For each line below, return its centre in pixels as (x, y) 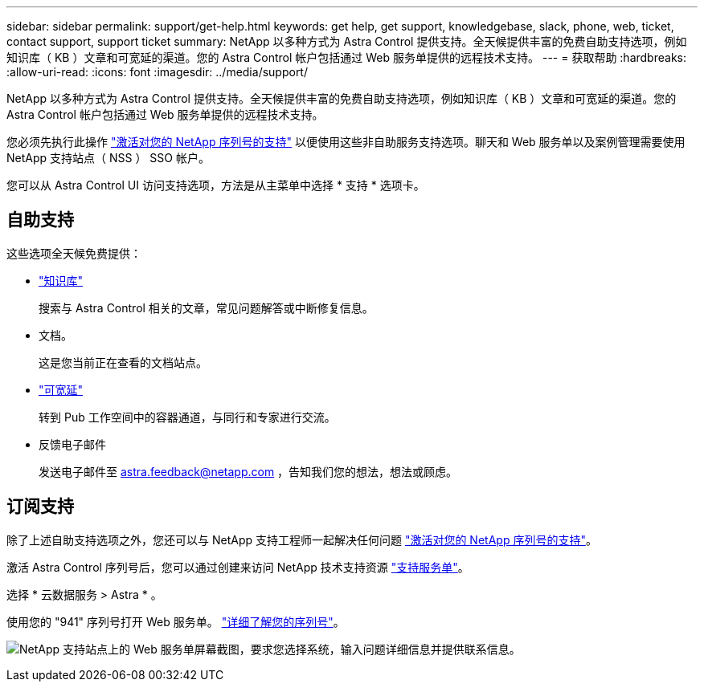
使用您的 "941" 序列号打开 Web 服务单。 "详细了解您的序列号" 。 (176, 621)
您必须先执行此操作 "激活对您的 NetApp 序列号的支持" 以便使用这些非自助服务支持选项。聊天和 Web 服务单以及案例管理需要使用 (346, 142)
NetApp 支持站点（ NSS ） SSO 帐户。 (108, 158)
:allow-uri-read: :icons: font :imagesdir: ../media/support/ (157, 72)
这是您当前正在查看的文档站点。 (123, 362)
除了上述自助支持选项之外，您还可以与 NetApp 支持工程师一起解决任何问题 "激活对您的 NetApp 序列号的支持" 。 (302, 539)
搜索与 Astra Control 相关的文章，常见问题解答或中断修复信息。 (206, 307)
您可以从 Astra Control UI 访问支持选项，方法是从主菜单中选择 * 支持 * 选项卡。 (216, 185)
